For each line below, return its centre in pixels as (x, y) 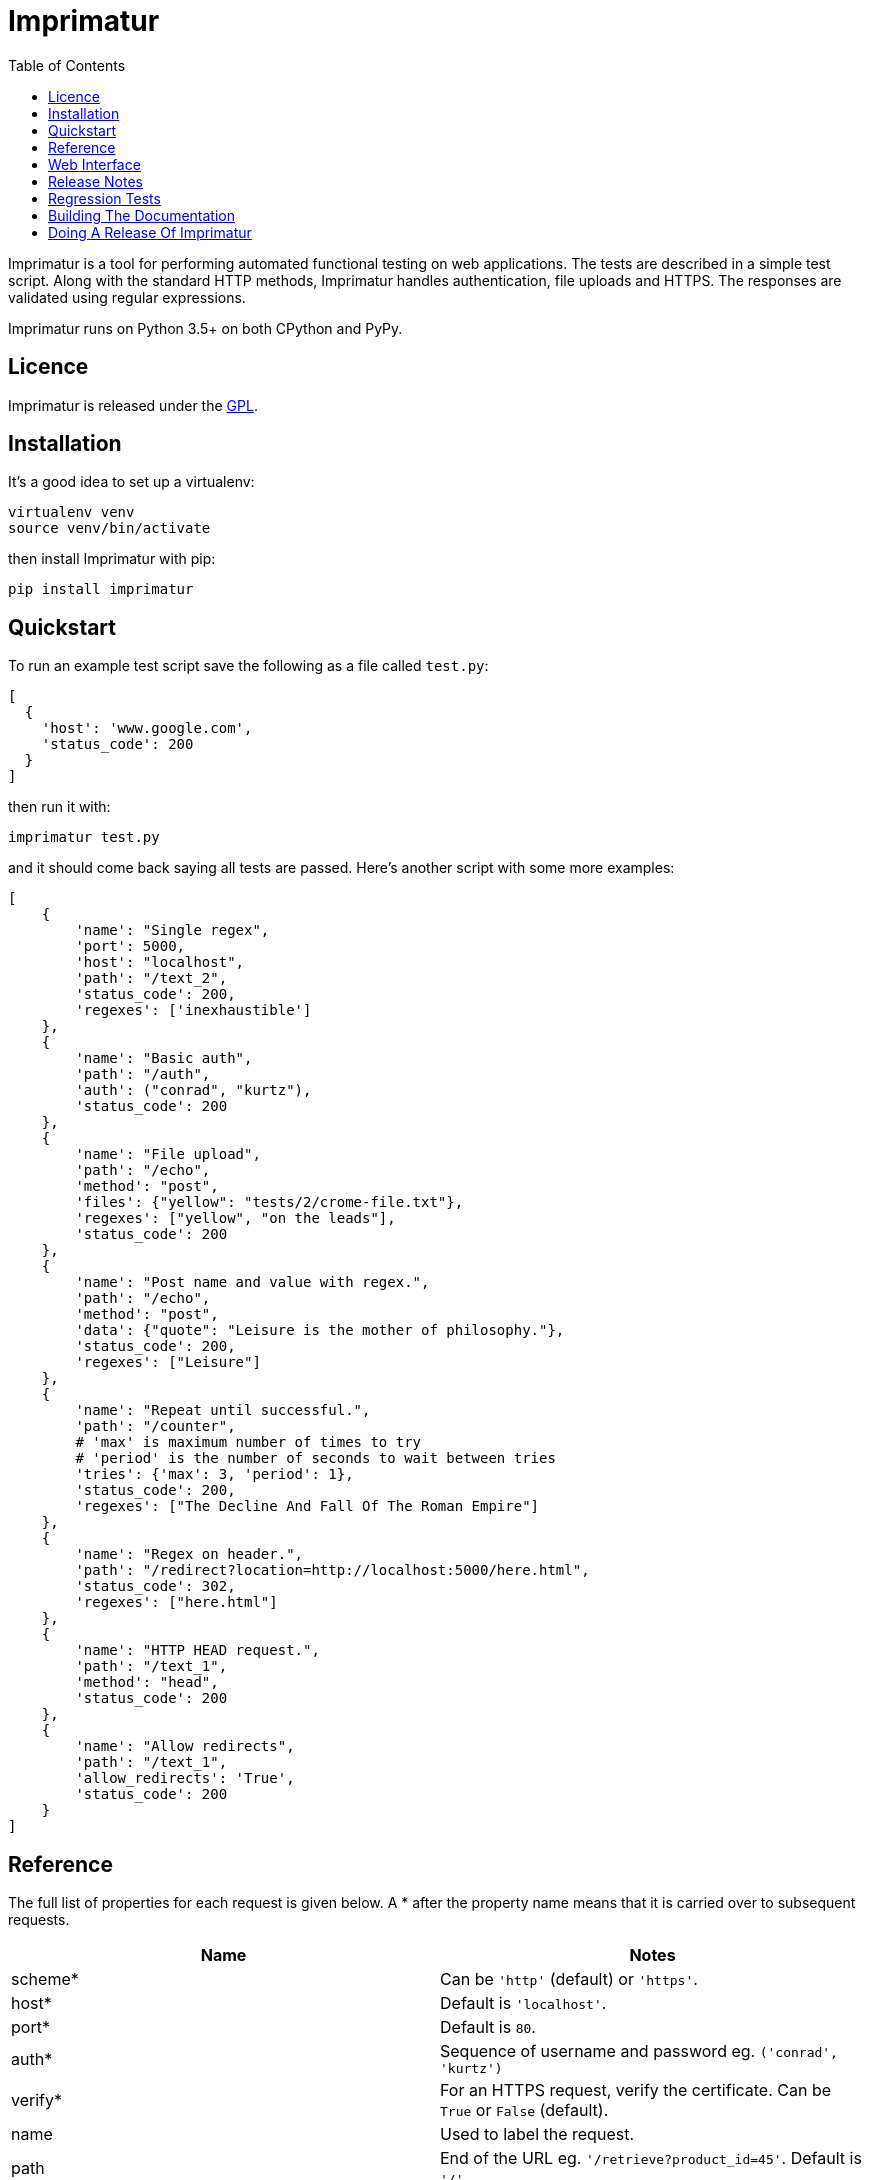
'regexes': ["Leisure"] (168, 1362)
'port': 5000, (130, 946)
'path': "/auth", (143, 1074)
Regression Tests (104, 198)
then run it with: (59, 807)
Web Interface (94, 164)
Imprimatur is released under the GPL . (133, 405)
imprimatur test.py (84, 837)
